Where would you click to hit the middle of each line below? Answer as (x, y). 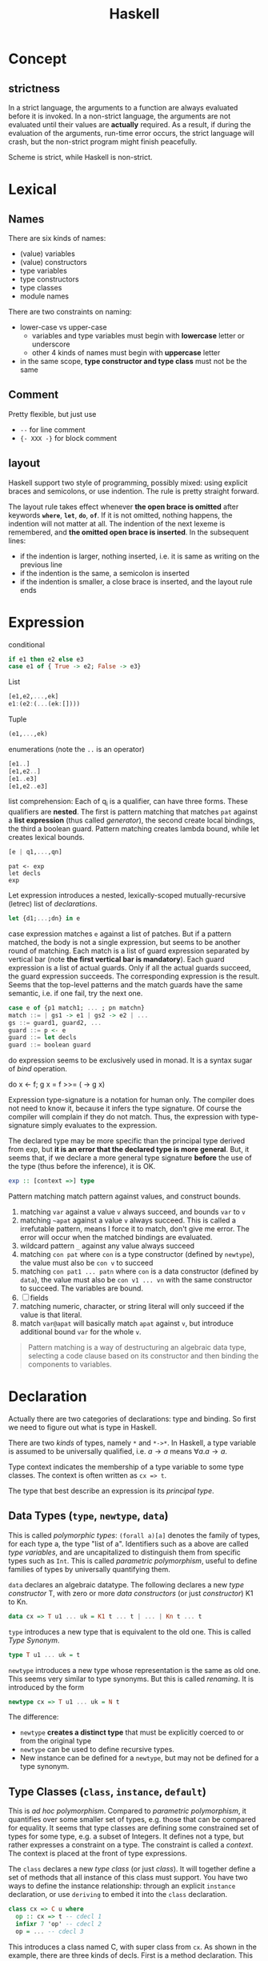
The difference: (34, 1717)
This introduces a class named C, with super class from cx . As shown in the (133, 1947)
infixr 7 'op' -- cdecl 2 (59, 1924)
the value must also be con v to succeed (86, 1263)
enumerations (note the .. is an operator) (77, 749)
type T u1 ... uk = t (44, 1655)
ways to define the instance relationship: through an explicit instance (122, 1886)
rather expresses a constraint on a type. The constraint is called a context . (131, 1845)
